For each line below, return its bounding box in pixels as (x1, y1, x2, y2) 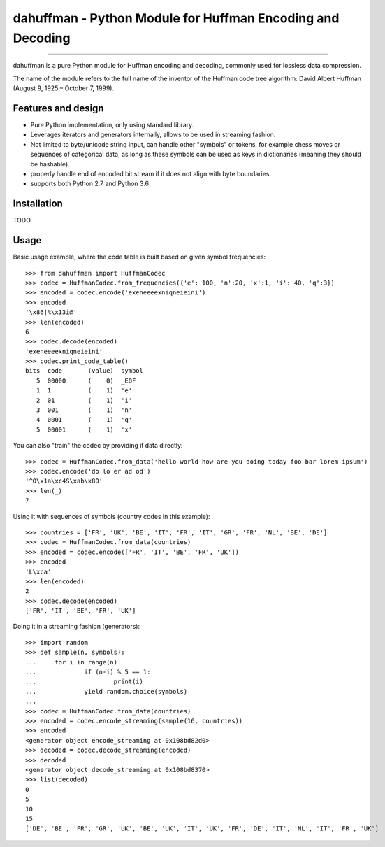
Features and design (13, 102, 104, 114)
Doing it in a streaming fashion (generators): (13, 622, 140, 631)
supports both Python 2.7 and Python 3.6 (30, 179, 150, 188)
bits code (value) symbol (25, 367, 143, 375)
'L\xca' (25, 567, 52, 576)
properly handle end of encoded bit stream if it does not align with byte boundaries (30, 169, 270, 178)
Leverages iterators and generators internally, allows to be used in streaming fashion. (30, 130, 276, 139)
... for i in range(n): (25, 658, 122, 666)
